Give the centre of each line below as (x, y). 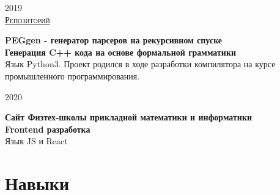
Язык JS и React (36, 141)
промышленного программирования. (72, 75)
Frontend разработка (48, 129)
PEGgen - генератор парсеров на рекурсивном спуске (114, 40)
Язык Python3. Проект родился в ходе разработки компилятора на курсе (140, 64)
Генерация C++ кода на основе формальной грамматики (121, 52)
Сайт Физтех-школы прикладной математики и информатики (129, 117)
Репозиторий (28, 19)
